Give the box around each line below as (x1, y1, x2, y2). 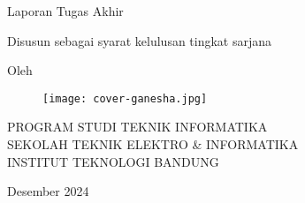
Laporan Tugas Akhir (7, 2, 124, 19)
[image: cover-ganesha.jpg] (42, 92, 208, 105)
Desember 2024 (7, 182, 89, 200)
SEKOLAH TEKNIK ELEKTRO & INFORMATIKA (7, 135, 299, 154)
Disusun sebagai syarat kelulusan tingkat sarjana (7, 31, 272, 49)
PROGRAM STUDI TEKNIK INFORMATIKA (7, 117, 268, 136)
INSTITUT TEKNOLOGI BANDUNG (7, 152, 219, 170)
